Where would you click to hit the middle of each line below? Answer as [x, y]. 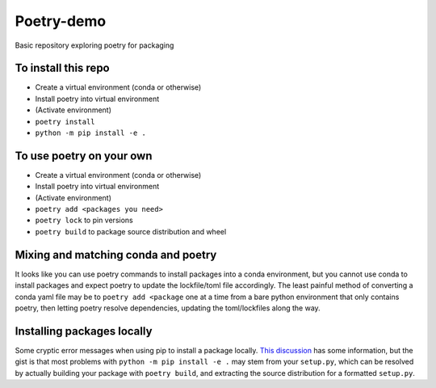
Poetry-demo [61, 21]
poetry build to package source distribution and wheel [131, 231]
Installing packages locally [84, 331]
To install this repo [63, 68]
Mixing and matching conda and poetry [116, 255]
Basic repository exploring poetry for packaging [94, 45]
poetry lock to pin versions [84, 220]
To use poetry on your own [84, 156]
